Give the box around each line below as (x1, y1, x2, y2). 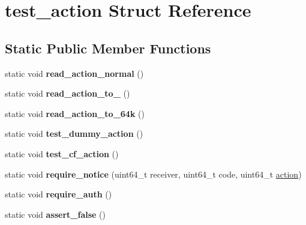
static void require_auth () (5, 188, 112, 200)
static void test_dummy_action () (5, 127, 143, 140)
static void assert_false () (5, 208, 106, 220)
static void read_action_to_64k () (5, 107, 145, 119)
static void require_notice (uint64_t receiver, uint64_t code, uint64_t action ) (5, 167, 302, 180)
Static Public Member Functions (5, 38, 211, 57)
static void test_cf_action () (5, 147, 119, 160)
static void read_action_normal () (5, 67, 144, 79)
